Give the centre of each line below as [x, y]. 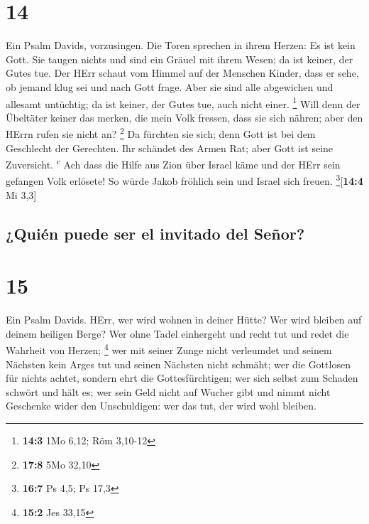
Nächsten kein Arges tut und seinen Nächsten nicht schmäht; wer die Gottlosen [178, 364]
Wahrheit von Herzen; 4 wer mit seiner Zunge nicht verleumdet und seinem [169, 349]
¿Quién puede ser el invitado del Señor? [155, 233]
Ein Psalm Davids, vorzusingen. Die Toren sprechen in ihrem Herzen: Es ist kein [181, 45]
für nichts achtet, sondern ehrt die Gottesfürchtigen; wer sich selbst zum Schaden [182, 378]
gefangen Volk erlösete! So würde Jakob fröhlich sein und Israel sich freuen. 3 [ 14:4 [184, 180]
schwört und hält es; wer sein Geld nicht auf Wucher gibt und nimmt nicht [168, 391]
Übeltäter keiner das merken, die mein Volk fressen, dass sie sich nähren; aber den [184, 117]
